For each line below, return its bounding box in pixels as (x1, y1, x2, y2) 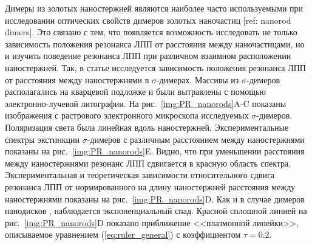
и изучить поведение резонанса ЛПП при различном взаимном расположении (5, 49, 291, 62)
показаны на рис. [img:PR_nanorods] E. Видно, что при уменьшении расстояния (5, 145, 305, 157)
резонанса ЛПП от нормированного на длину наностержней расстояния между (5, 180, 296, 193)
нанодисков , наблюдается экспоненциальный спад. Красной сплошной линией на (5, 204, 307, 217)
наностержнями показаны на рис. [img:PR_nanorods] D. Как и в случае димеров (5, 192, 305, 205)
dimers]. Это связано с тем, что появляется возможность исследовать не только (5, 26, 297, 38)
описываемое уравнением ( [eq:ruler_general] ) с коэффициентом (5, 228, 241, 241)
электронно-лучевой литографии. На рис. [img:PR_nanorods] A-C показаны (5, 97, 287, 109)
